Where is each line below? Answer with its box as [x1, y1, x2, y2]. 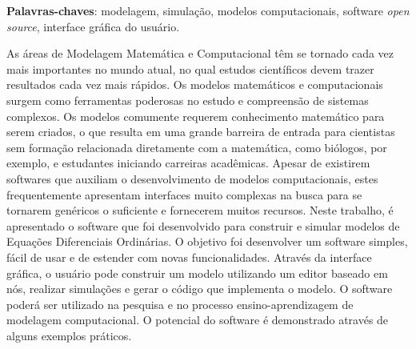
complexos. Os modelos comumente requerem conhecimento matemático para [6, 107, 385, 124]
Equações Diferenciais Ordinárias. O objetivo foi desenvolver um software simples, [6, 233, 408, 250]
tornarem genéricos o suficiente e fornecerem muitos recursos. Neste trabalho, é [6, 202, 394, 219]
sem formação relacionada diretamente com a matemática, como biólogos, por [6, 138, 387, 155]
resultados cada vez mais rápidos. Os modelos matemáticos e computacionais [6, 76, 383, 93]
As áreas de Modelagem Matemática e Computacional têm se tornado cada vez [6, 45, 394, 62]
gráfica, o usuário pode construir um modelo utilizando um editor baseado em [6, 264, 388, 281]
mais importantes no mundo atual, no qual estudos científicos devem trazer [6, 60, 374, 77]
